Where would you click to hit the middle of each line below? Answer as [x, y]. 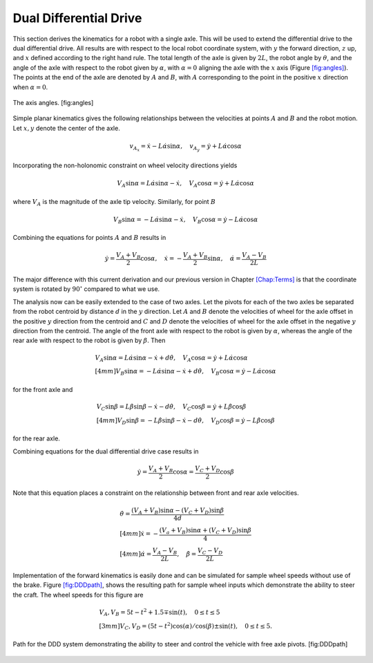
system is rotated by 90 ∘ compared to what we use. [86, 289]
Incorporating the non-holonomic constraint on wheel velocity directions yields [125, 165]
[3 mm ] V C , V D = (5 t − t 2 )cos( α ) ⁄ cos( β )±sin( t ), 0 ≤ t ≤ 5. [186, 626]
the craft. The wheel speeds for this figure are [78, 595]
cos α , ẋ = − [161, 258]
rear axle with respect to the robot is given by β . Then [89, 340]
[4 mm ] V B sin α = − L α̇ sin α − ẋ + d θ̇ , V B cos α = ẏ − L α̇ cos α [185, 372]
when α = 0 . [30, 87]
